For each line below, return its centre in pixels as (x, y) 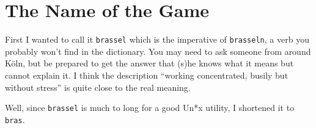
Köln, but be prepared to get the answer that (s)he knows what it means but (149, 63)
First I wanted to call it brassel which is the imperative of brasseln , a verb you (157, 39)
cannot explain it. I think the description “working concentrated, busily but (147, 75)
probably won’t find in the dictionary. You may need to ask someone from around (158, 51)
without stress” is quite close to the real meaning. (98, 87)
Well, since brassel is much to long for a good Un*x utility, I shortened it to (150, 108)
